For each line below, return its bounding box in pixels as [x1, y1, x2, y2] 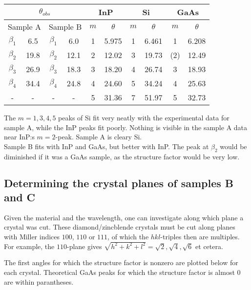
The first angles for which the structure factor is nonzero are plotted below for [4, 257, 238, 268]
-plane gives [66, 241, 102, 251]
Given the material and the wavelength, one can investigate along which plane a [4, 212, 244, 222]
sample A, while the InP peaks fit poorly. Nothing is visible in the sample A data [4, 122, 248, 132]
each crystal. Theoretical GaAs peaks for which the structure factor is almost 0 [4, 267, 241, 277]
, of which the [107, 231, 149, 241]
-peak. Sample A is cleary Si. [55, 132, 142, 142]
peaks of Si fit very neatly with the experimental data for [58, 113, 230, 122]
